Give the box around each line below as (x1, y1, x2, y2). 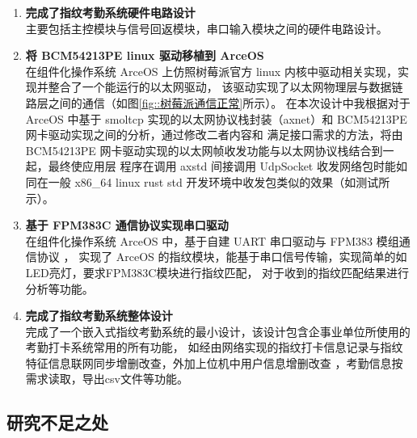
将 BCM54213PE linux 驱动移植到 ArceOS (25, 47, 264, 64)
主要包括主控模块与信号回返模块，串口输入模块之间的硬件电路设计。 (25, 19, 388, 36)
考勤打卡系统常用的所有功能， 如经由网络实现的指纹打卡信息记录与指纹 (25, 339, 403, 356)
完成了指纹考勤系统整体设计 (25, 307, 173, 324)
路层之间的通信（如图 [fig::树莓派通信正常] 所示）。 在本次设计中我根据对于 (25, 94, 411, 111)
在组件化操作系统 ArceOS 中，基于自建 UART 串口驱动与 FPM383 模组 (25, 232, 399, 249)
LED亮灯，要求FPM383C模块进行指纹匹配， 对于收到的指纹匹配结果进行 (25, 263, 410, 280)
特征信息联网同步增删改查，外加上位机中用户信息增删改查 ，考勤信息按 (25, 354, 403, 371)
